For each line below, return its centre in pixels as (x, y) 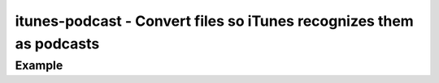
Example (39, 65)
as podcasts (57, 44)
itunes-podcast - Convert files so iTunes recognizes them (214, 21)
